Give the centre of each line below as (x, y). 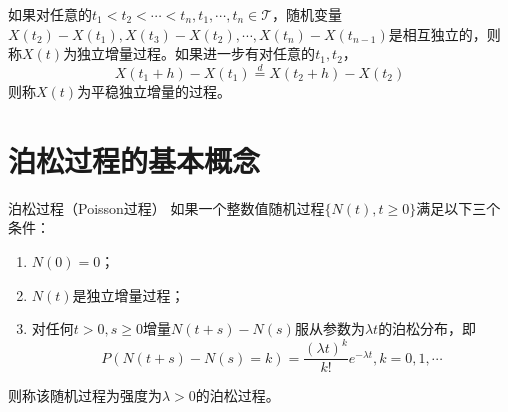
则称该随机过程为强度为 (85, 395)
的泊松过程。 (237, 395)
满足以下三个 (458, 207)
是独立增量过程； (128, 294)
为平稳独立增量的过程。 (154, 91)
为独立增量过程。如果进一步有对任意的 (189, 53)
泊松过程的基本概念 (134, 159)
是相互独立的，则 (444, 33)
